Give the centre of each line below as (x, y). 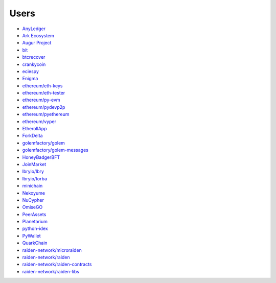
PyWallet (31, 235)
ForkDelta (32, 136)
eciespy (31, 71)
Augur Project (37, 43)
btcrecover (34, 57)
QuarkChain (35, 243)
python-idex (35, 229)
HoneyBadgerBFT (41, 157)
